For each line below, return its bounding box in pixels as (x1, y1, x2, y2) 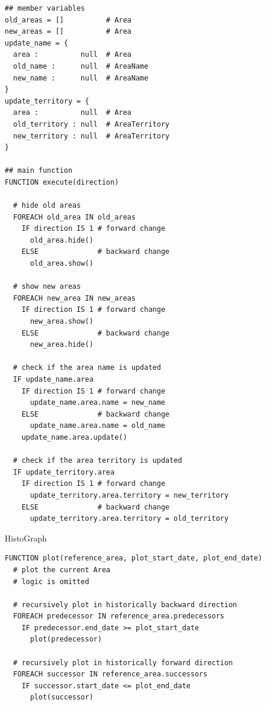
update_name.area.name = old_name (29, 421, 166, 430)
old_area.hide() (29, 236, 94, 244)
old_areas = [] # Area (5, 15, 132, 24)
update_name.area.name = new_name (29, 398, 166, 407)
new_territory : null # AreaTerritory (13, 131, 170, 140)
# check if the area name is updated (13, 363, 161, 372)
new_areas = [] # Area (5, 27, 132, 36)
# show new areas (13, 282, 81, 291)
